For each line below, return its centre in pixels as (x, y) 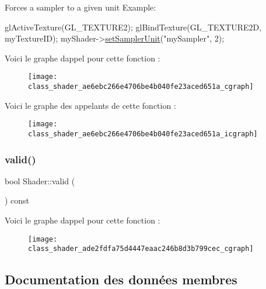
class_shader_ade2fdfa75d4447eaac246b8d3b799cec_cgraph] (141, 249)
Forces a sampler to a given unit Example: (80, 7)
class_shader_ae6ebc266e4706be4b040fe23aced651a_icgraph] (143, 134)
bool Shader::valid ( (40, 180)
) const (17, 200)
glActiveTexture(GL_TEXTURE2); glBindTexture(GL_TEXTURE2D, (133, 27)
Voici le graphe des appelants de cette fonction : (90, 105)
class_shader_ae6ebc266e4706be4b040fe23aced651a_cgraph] (141, 87)
